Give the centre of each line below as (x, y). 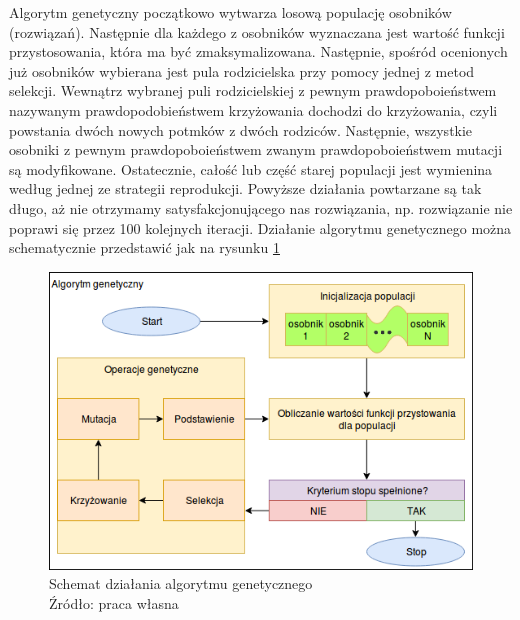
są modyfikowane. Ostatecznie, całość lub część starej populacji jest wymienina (251, 168)
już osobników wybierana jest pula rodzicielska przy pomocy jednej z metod (242, 70)
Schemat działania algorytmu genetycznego (181, 583)
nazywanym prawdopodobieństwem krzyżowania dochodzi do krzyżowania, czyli (253, 109)
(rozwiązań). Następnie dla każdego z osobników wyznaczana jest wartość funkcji (257, 31)
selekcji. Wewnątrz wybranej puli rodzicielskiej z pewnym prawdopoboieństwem (253, 90)
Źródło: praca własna (114, 602)
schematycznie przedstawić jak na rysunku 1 (144, 247)
